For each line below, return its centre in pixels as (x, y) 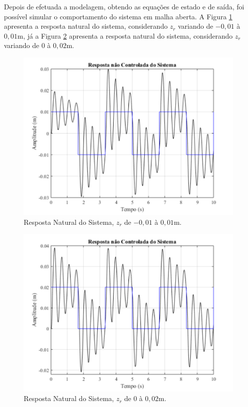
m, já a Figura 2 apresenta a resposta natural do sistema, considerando (125, 35)
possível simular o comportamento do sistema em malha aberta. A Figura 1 (118, 16)
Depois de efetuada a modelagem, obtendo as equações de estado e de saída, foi (124, 6)
